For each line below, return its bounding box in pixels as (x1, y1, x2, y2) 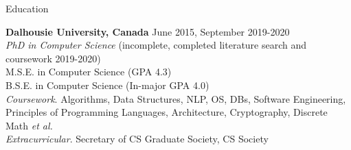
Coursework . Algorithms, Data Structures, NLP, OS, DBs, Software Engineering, (5, 91, 346, 105)
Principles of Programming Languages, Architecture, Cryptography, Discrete (5, 105, 328, 119)
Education (5, 1, 49, 15)
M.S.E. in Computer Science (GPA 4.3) (5, 64, 172, 79)
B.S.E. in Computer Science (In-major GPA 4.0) (5, 77, 210, 92)
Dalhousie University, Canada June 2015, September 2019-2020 (5, 24, 290, 38)
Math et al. (5, 118, 53, 132)
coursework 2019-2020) (5, 51, 101, 65)
